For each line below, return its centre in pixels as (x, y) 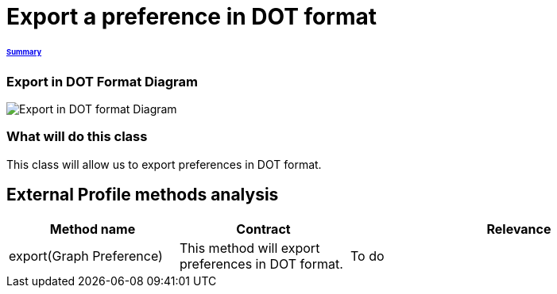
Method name (93, 229)
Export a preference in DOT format (191, 17)
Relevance (519, 229)
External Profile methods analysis (143, 195)
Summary (24, 52)
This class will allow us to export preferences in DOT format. (164, 164)
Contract (263, 229)
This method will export (250, 248)
